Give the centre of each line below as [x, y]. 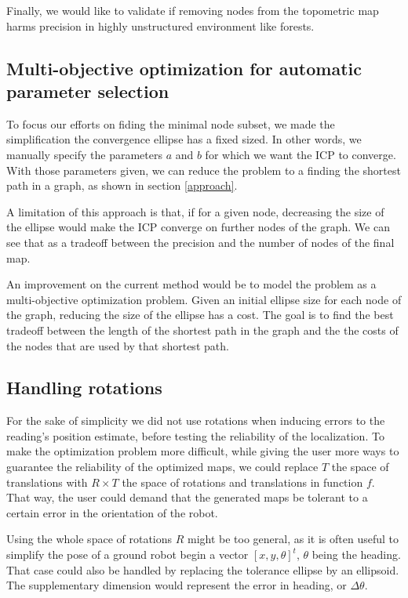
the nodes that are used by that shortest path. [118, 345]
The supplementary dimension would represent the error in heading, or [177, 585]
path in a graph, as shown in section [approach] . [122, 185]
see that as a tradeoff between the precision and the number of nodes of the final [200, 242]
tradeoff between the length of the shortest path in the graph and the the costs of [202, 330]
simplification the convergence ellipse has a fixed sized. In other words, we [184, 139]
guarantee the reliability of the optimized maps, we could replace [162, 467]
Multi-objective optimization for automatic [184, 68]
